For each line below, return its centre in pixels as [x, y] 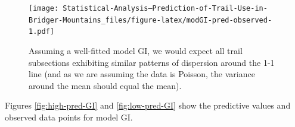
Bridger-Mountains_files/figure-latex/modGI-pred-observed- [150, 20]
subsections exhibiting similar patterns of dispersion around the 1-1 [152, 62]
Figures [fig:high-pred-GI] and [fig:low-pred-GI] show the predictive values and [148, 105]
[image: [44, 8]
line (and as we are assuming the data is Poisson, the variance [142, 74]
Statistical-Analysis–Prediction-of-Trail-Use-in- [165, 8]
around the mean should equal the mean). [105, 85]
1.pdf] [41, 32]
